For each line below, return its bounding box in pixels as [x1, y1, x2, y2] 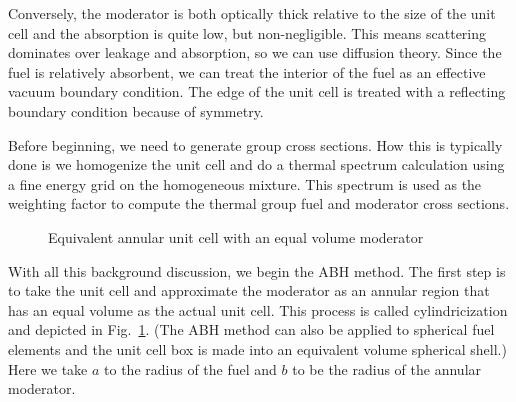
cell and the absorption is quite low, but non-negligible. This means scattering [8, 22, 487, 43]
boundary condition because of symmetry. [8, 100, 264, 121]
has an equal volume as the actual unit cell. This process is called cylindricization [8, 299, 508, 320]
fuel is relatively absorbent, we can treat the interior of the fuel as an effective [8, 61, 486, 82]
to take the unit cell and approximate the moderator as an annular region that [8, 280, 490, 301]
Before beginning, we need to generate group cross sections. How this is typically [8, 134, 503, 155]
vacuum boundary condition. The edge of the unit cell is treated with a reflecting [8, 81, 506, 102]
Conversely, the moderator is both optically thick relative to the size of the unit [8, 3, 496, 23]
